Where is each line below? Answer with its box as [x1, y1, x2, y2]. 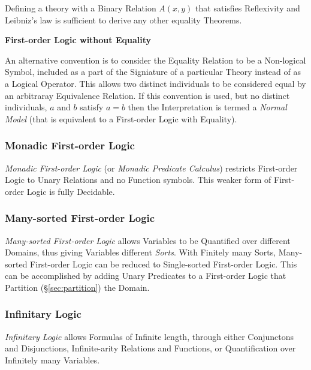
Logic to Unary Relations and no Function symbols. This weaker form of [5, 173, 271, 186]
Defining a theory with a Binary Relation [5, 2, 156, 14]
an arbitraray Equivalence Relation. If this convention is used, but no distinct [5, 89, 290, 101]
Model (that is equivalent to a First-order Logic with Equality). [5, 112, 237, 125]
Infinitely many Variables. [5, 353, 100, 366]
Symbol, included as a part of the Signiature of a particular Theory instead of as [5, 65, 301, 78]
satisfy [80, 101, 104, 113]
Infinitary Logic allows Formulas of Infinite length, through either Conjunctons [5, 330, 294, 342]
